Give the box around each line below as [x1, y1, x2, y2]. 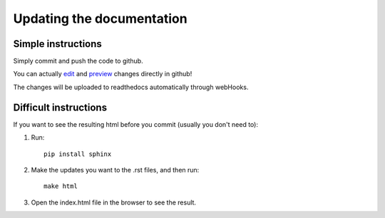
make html [43, 182, 78, 190]
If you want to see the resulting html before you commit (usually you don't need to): [13, 120, 258, 128]
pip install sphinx [43, 150, 112, 158]
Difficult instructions [13, 101, 107, 113]
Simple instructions [13, 38, 103, 50]
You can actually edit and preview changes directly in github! [13, 70, 192, 78]
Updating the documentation [13, 11, 188, 26]
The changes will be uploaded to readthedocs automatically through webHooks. [13, 83, 249, 91]
